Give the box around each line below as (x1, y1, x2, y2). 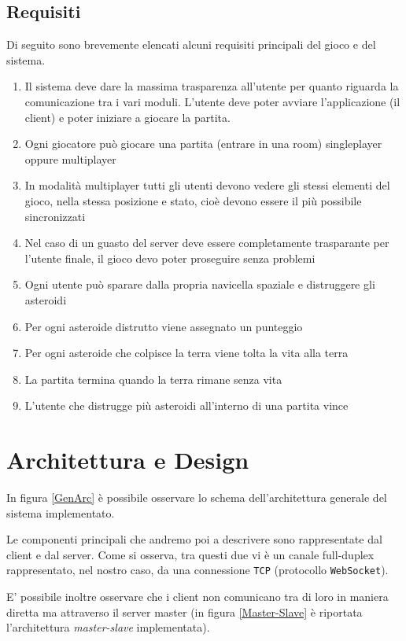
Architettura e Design (6, 444, 249, 476)
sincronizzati (24, 208, 86, 224)
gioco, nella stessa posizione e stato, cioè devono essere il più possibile (24, 192, 362, 208)
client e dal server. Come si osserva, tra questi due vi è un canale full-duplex (6, 546, 375, 562)
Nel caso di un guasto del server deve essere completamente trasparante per (24, 234, 389, 251)
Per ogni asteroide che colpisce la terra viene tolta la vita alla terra (24, 344, 349, 361)
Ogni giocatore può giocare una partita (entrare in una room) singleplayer (24, 135, 382, 152)
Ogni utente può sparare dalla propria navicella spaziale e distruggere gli (24, 276, 375, 293)
